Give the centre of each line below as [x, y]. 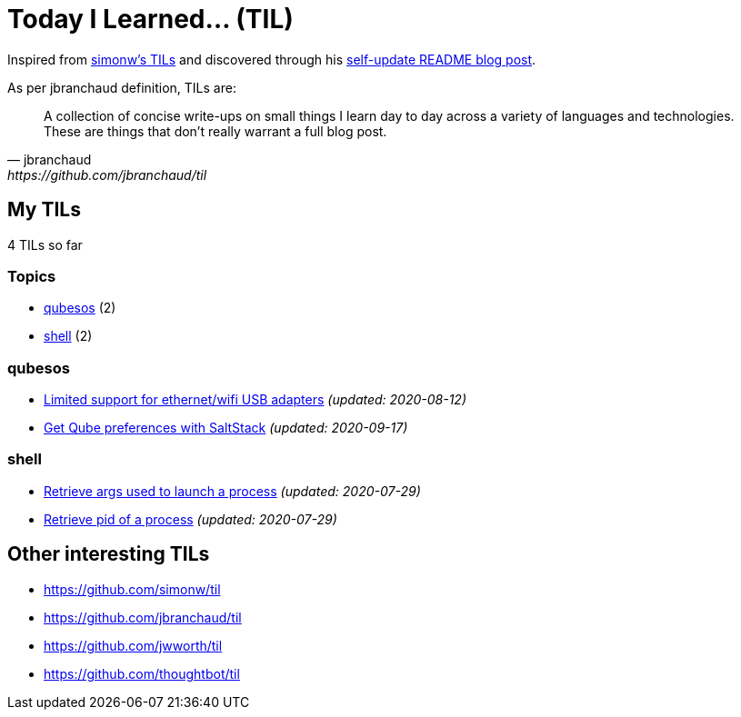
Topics [32, 276]
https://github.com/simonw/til [132, 589]
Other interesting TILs [109, 554]
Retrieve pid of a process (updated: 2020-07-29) [190, 519]
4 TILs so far [45, 244]
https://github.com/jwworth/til [133, 645]
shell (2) [68, 336]
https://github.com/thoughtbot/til [142, 673]
